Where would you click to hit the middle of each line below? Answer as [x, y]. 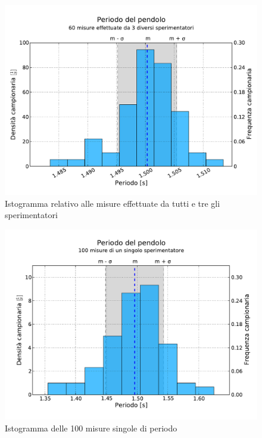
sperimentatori [31, 215]
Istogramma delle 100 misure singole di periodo [91, 428]
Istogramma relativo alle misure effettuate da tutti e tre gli [113, 203]
